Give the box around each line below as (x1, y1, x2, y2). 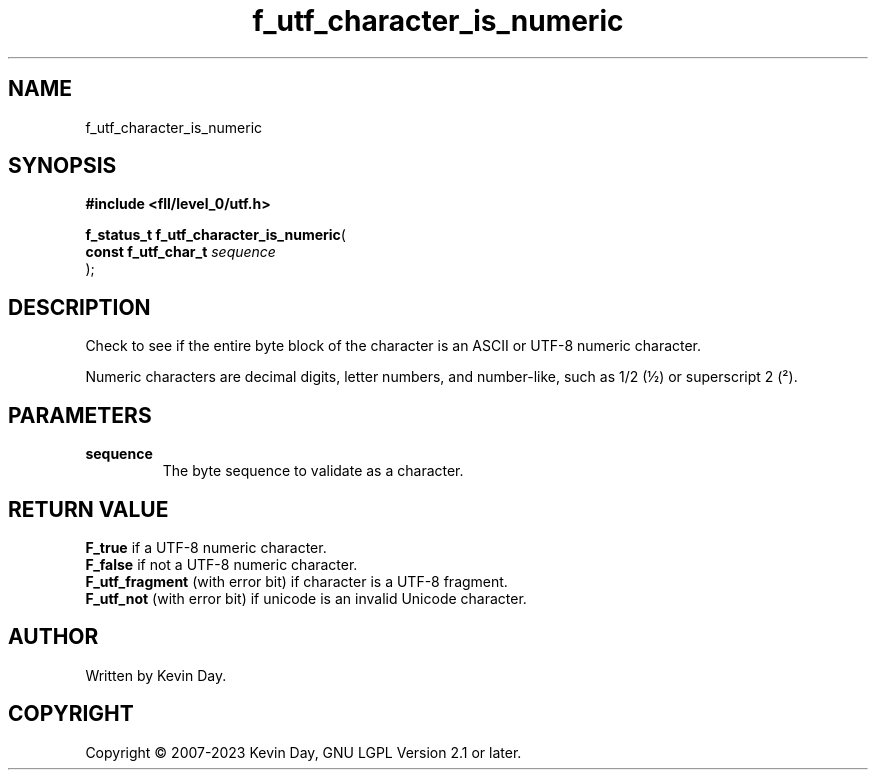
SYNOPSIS (8, 153, 117, 179)
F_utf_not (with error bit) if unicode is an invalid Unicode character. (85, 589, 527, 607)
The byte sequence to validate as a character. (162, 462, 464, 480)
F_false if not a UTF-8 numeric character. (85, 555, 358, 573)
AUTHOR (8, 624, 99, 650)
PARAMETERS (8, 402, 152, 428)
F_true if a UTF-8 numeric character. (85, 538, 327, 556)
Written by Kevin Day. (85, 666, 227, 684)
